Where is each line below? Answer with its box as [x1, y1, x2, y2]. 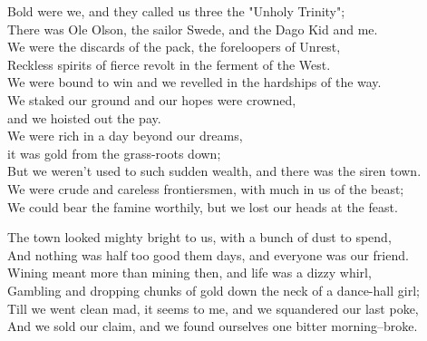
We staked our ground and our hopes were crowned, [7, 90, 296, 109]
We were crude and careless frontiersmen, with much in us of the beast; [7, 179, 404, 198]
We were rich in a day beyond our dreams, [7, 126, 243, 145]
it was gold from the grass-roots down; [7, 143, 221, 162]
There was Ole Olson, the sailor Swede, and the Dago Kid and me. [7, 19, 378, 38]
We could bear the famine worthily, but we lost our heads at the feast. [7, 197, 398, 216]
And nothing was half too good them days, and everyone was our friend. [7, 245, 409, 264]
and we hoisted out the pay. [7, 108, 161, 127]
